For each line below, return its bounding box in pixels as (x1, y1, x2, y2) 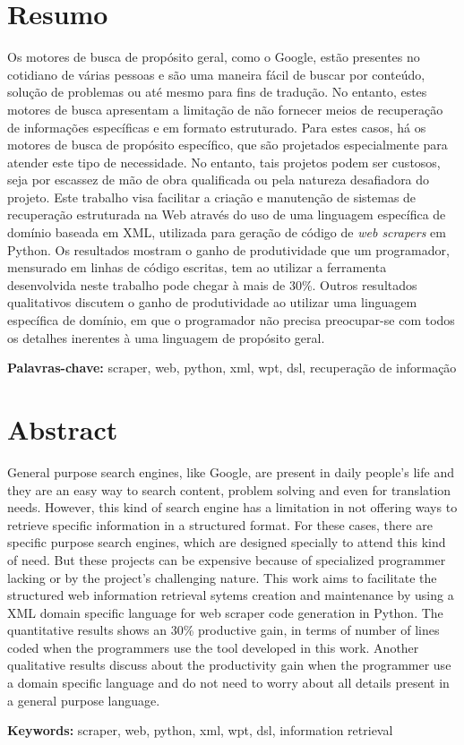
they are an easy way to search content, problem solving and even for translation (7, 480, 451, 499)
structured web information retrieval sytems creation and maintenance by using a (7, 586, 454, 604)
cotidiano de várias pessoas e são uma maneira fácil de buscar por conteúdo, (7, 64, 425, 83)
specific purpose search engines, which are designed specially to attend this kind (7, 533, 446, 552)
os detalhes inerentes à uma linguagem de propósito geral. (7, 328, 325, 347)
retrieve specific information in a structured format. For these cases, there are (7, 515, 433, 534)
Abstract (7, 411, 118, 447)
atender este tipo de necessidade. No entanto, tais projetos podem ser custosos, (7, 152, 441, 171)
